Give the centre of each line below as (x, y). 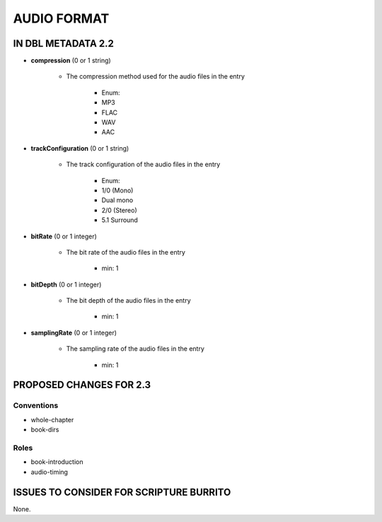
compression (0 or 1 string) (71, 61)
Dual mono (117, 200)
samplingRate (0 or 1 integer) (74, 332)
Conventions (36, 405)
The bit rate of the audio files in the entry (126, 252)
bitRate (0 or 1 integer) (64, 236)
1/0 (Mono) (117, 190)
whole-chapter (52, 419)
